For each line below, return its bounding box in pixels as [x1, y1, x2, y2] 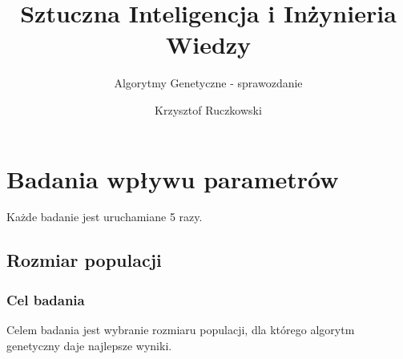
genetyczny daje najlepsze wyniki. [6, 337, 172, 353]
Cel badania [6, 289, 85, 309]
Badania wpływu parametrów [6, 162, 339, 195]
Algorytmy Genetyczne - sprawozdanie [114, 75, 303, 91]
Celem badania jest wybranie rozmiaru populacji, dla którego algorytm [6, 321, 355, 338]
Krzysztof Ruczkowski [155, 101, 262, 118]
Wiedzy [165, 28, 252, 61]
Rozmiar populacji [6, 248, 162, 272]
